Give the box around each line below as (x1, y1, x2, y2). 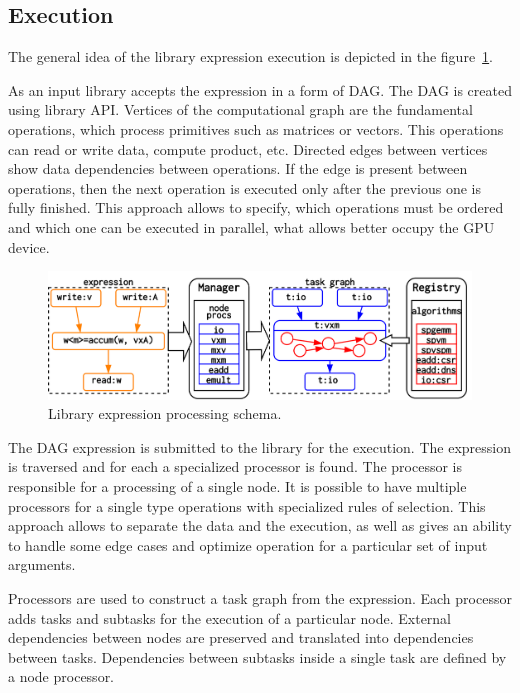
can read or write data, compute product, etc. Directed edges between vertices (8, 138, 488, 159)
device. (8, 236, 50, 257)
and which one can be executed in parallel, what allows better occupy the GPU (8, 216, 495, 237)
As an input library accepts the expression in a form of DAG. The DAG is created (8, 79, 512, 100)
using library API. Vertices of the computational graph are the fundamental (8, 99, 473, 120)
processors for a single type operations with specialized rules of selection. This (8, 495, 486, 516)
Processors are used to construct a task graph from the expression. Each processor (8, 587, 512, 608)
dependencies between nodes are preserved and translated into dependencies (8, 627, 474, 648)
